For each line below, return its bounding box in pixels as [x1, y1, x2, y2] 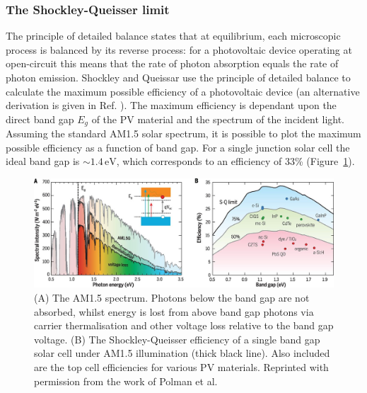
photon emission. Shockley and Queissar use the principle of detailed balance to [6, 70, 351, 84]
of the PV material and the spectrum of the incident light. [91, 111, 345, 126]
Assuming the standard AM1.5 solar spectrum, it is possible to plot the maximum [6, 126, 361, 141]
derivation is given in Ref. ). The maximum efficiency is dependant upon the [6, 98, 337, 113]
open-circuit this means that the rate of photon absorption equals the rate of [6, 56, 339, 71]
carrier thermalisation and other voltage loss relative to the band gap [34, 318, 334, 333]
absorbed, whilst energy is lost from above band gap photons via [34, 304, 314, 319]
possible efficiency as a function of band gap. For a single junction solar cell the [6, 139, 350, 154]
